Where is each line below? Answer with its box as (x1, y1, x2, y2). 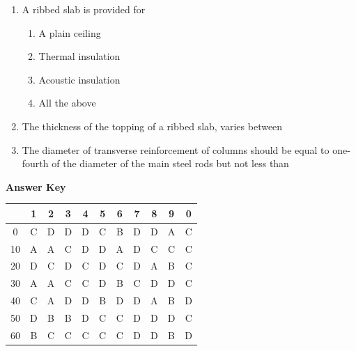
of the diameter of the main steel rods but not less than (52, 156, 289, 171)
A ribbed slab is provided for (22, 2, 146, 16)
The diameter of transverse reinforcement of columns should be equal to (22, 142, 330, 157)
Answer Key (6, 179, 66, 194)
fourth (22, 156, 49, 171)
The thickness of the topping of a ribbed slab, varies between (22, 118, 283, 133)
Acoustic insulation (38, 72, 121, 86)
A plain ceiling (38, 25, 101, 40)
